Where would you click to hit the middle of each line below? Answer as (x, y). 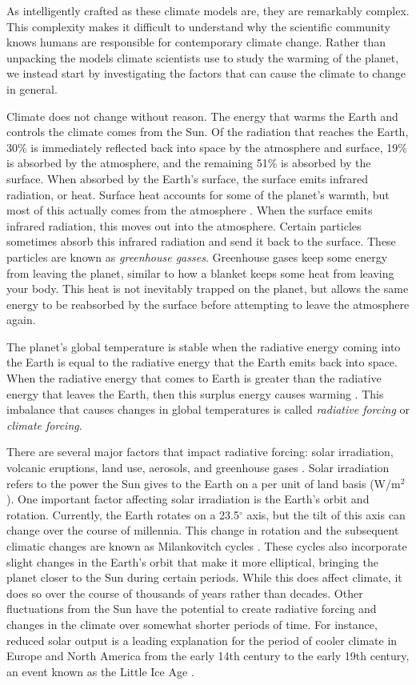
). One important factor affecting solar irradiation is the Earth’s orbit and (188, 499)
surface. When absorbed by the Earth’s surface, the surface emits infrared (188, 178)
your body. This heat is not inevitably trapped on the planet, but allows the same (208, 288)
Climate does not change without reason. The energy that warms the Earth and (202, 116)
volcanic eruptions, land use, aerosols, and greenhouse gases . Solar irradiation (198, 468)
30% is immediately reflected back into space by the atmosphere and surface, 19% (207, 147)
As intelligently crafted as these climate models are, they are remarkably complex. (208, 10)
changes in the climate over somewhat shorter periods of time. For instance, (192, 624)
